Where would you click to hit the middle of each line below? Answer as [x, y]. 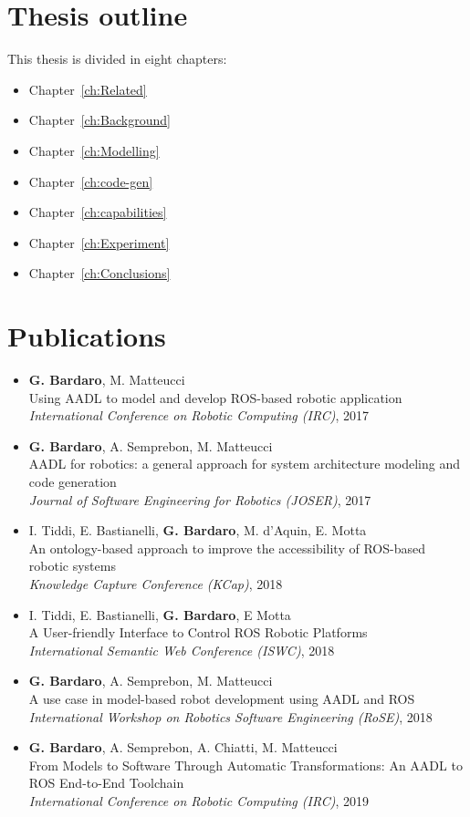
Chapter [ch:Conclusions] [99, 273]
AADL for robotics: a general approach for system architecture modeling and [245, 464]
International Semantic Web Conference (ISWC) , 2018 [182, 650]
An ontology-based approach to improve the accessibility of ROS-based [227, 548]
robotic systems [72, 566]
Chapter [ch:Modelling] [94, 150]
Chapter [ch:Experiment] [99, 242]
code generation [73, 481]
